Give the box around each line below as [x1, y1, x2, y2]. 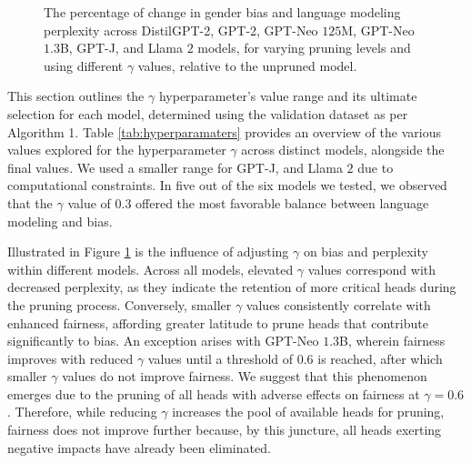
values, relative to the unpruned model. [137, 55, 357, 75]
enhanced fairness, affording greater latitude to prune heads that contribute [7, 313, 428, 332]
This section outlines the [7, 86, 145, 106]
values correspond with [307, 259, 436, 278]
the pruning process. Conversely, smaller [7, 295, 232, 314]
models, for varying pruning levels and [197, 38, 411, 57]
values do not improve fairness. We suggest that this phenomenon [62, 367, 427, 386]
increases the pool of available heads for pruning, [172, 402, 445, 421]
